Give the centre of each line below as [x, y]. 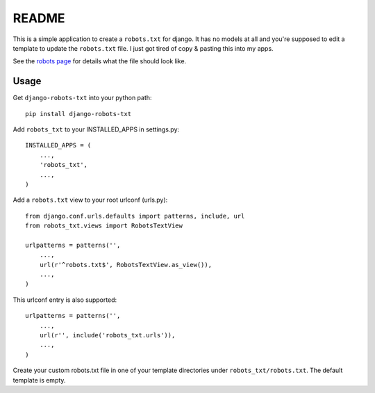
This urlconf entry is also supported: [65, 300]
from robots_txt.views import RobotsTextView [104, 226]
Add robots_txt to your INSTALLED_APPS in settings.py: [96, 129]
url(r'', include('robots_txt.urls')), [107, 335]
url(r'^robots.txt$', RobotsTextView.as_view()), [125, 265]
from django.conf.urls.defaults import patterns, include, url [135, 216]
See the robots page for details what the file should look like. [100, 61]
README [39, 18]
